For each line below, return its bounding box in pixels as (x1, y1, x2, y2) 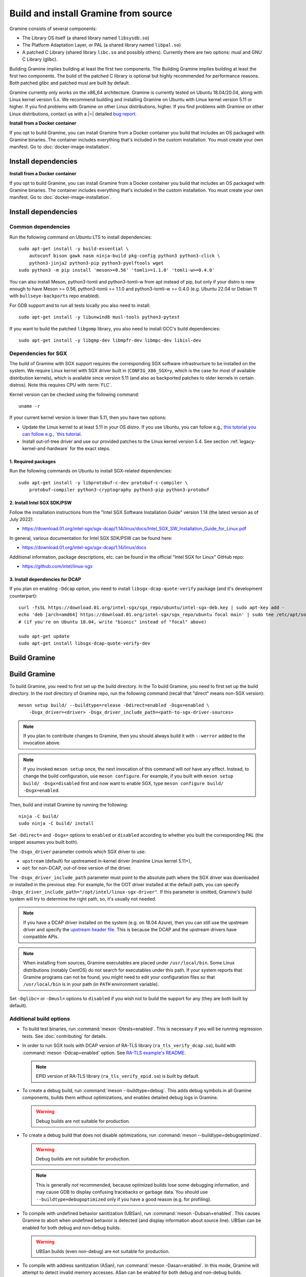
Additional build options (9, 1015, 70, 1022)
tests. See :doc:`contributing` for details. (22, 1033, 107, 1039)
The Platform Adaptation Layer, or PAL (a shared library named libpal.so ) (22, 42, 181, 48)
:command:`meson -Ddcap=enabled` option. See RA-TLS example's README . (22, 1050, 186, 1056)
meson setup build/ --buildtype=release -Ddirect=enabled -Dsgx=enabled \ (18, 702, 210, 708)
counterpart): (9, 593, 38, 599)
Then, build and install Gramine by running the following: (9, 801, 129, 808)
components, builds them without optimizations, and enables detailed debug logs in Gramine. (22, 1095, 219, 1101)
